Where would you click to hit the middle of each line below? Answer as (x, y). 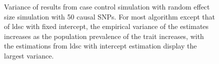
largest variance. (29, 55)
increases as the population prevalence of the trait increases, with (104, 36)
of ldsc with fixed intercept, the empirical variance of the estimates (106, 26)
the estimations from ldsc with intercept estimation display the (100, 46)
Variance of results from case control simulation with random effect (107, 6)
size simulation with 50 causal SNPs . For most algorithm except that (110, 16)
